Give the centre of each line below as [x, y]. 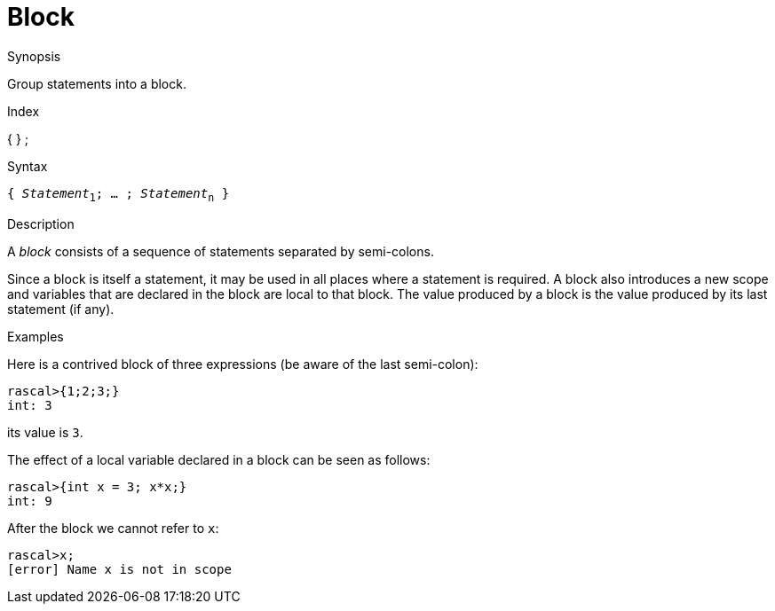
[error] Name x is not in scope [119, 569]
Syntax [28, 166]
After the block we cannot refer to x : [113, 528]
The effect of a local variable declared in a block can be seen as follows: [219, 459]
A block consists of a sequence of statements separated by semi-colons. [221, 251]
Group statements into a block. [97, 83]
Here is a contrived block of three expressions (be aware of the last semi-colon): [243, 364]
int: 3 [30, 405]
